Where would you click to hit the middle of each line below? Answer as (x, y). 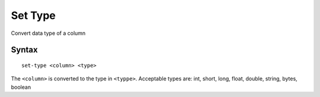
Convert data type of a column (48, 33)
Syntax (24, 50)
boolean (21, 87)
